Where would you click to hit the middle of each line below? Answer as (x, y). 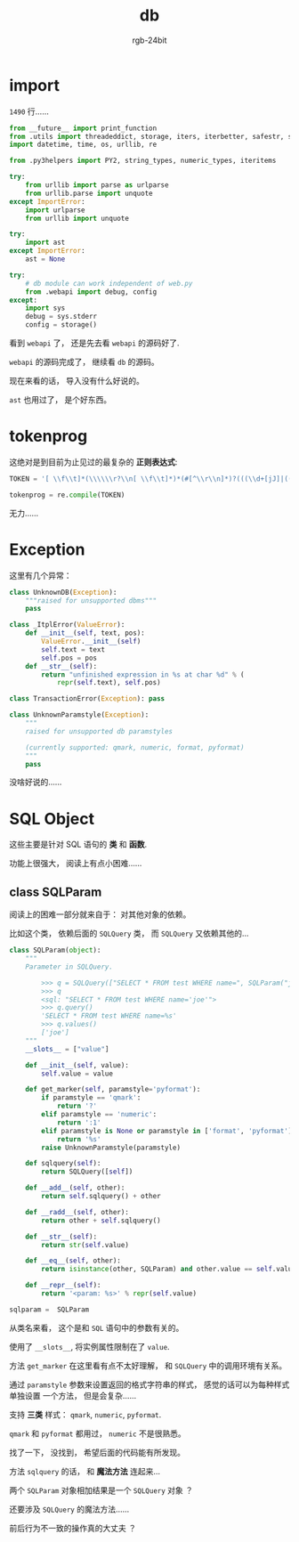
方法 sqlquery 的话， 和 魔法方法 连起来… (85, 1471)
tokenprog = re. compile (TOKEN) (67, 495)
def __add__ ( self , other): (75, 1188)
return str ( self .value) (85, 1245)
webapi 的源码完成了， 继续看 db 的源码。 (85, 362)
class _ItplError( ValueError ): (67, 625)
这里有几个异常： (40, 575)
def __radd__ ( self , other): (77, 1212)
